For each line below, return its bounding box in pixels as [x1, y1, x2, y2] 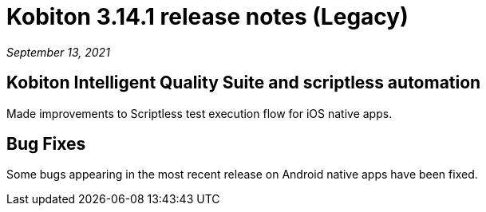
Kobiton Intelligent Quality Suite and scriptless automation [6, 73, 481, 93]
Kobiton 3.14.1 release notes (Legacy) [6, 3, 409, 30]
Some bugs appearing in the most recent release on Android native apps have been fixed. [6, 167, 478, 182]
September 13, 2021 [6, 45, 110, 59]
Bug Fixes [6, 134, 86, 155]
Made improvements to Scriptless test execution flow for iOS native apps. [6, 106, 393, 120]
